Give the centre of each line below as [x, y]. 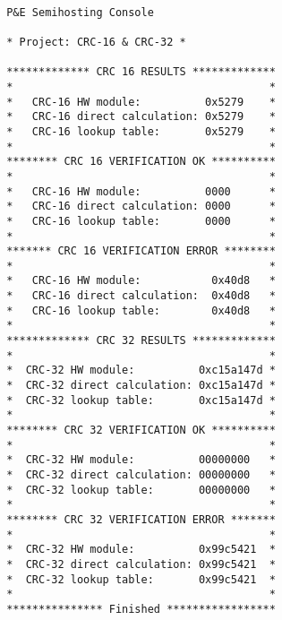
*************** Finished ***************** [141, 609]
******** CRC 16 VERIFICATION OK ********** [141, 162]
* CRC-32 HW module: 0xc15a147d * [141, 370]
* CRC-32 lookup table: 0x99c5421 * [141, 579]
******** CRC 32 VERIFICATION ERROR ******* [141, 519]
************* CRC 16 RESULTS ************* [141, 72]
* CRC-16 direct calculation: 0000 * [141, 207]
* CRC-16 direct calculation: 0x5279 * [141, 117]
